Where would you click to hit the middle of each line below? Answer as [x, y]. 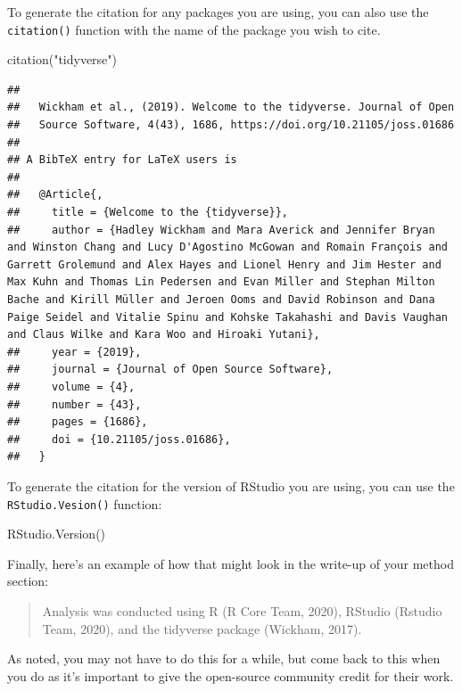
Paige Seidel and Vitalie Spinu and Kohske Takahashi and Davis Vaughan [227, 317]
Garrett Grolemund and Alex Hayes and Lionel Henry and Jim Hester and [224, 264]
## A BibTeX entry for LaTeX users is [122, 160]
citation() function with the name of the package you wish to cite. [194, 29]
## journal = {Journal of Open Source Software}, [170, 370]
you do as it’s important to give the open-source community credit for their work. [231, 675]
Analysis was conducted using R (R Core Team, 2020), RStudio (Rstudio [242, 610]
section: [28, 581]
